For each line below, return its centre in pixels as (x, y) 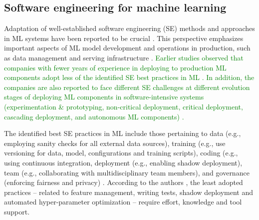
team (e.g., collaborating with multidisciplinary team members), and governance (127, 172)
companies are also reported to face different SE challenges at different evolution (127, 87)
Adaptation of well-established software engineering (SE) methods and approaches (129, 28)
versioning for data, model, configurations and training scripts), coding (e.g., (121, 153)
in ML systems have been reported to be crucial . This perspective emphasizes (124, 38)
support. (17, 211)
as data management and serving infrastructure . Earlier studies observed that (124, 57)
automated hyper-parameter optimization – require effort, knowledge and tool (123, 202)
